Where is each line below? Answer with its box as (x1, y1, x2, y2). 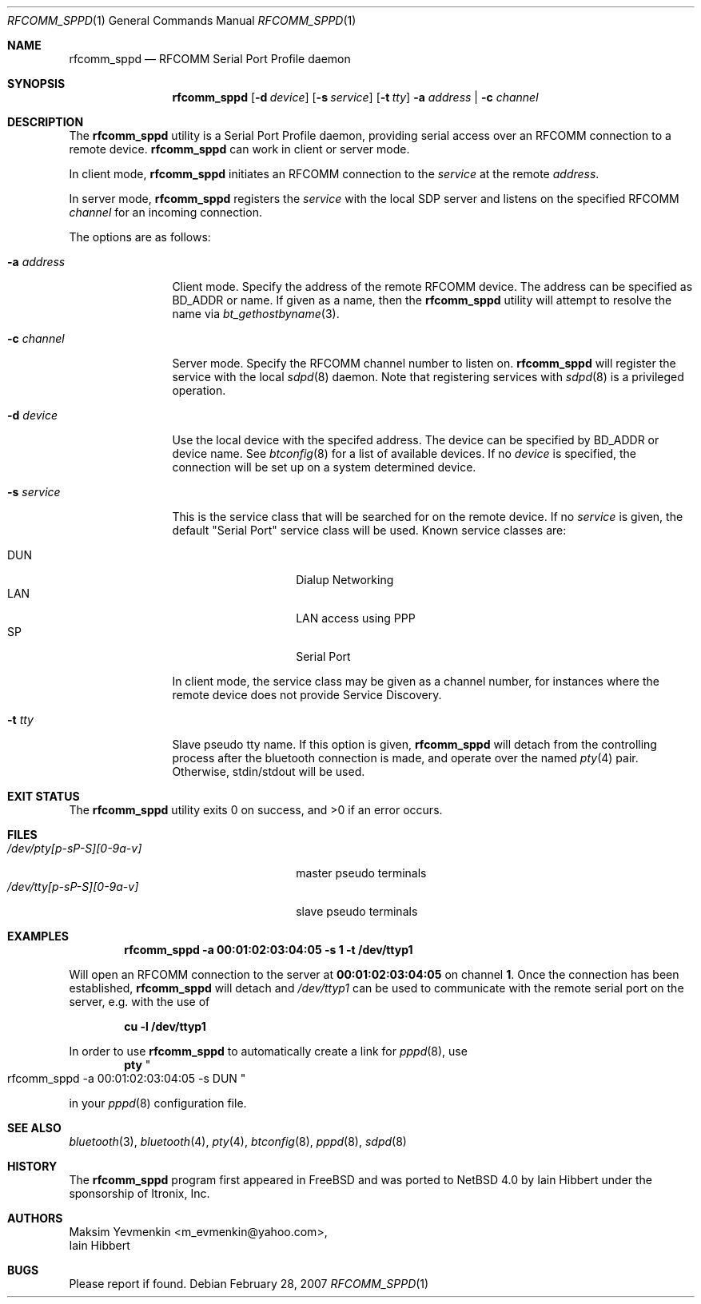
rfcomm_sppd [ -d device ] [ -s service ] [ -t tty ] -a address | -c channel (172, 90, 539, 104)
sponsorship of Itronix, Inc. (69, 1187, 210, 1200)
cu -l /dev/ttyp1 (124, 1020, 206, 1033)
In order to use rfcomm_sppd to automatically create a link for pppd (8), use (69, 1044, 468, 1058)
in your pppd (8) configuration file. (69, 1096, 247, 1110)
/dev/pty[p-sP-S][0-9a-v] (7, 841, 142, 855)
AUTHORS (7, 1211, 63, 1225)
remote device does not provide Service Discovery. (172, 688, 442, 702)
